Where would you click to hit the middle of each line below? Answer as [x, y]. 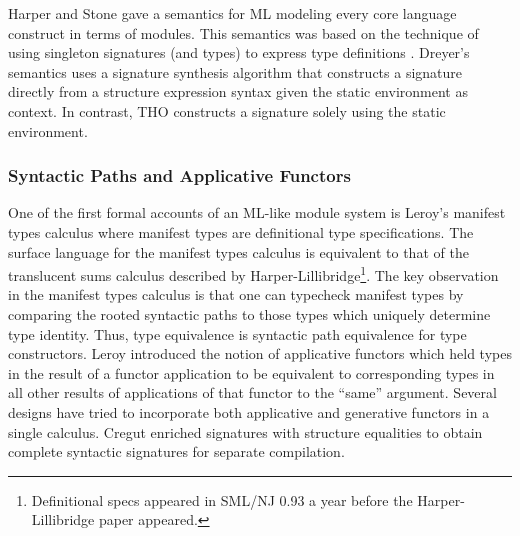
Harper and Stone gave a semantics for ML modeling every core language [232, 13]
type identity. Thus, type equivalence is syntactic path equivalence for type [237, 333]
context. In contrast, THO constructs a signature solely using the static [227, 110]
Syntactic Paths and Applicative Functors [179, 175]
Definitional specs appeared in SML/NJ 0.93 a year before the [222, 499]
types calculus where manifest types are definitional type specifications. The [241, 231]
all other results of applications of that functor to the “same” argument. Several [252, 392]
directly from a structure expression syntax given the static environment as [238, 91]
